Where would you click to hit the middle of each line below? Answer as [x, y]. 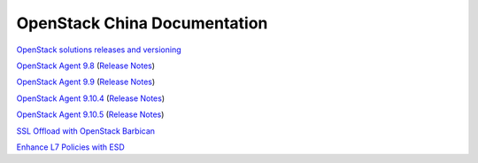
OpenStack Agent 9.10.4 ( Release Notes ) [91, 98]
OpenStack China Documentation [142, 23]
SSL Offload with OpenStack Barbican [85, 131]
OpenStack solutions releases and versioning [99, 50]
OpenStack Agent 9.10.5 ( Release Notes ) [90, 114]
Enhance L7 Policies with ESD [71, 147]
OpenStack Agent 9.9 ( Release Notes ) [86, 82]
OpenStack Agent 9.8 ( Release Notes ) [85, 66]
